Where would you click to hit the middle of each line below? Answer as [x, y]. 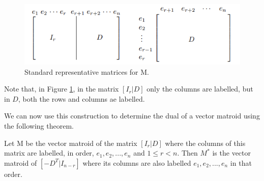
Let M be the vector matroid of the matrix [71, 143]
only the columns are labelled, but [200, 89]
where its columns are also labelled [137, 162]
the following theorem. [39, 125]
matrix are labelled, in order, [49, 153]
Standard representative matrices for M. [87, 71]
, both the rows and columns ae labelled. [81, 98]
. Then [187, 153]
